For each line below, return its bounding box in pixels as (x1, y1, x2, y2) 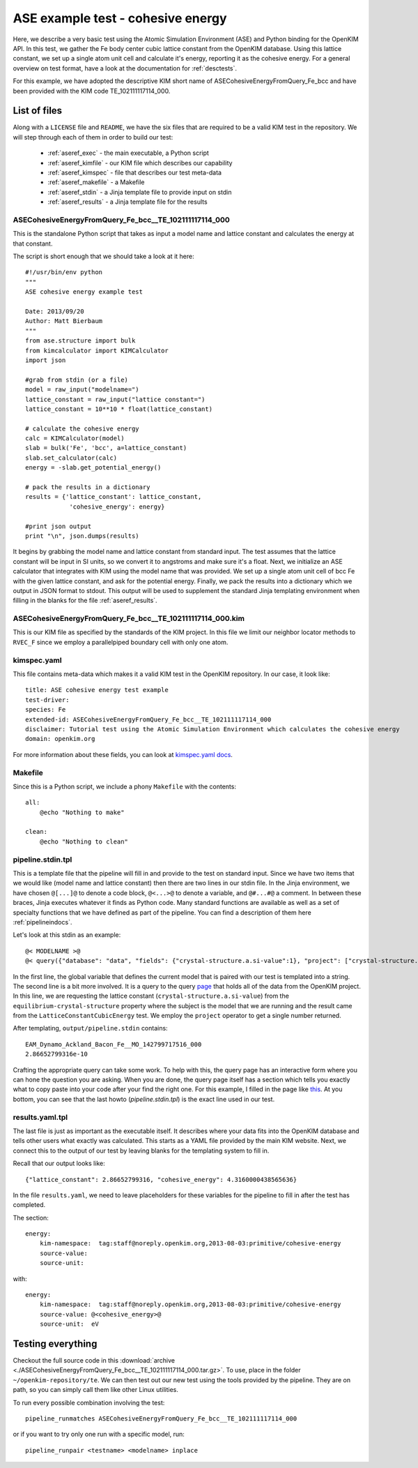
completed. (13, 1201, 45, 1209)
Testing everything (13, 1338, 98, 1349)
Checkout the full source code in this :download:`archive (13, 1356, 176, 1365)
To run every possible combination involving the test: (13, 1398, 165, 1407)
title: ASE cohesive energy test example (25, 686, 169, 694)
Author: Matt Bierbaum (25, 317, 103, 325)
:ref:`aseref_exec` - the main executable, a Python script (47, 149, 209, 157)
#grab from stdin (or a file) (25, 375, 129, 384)
